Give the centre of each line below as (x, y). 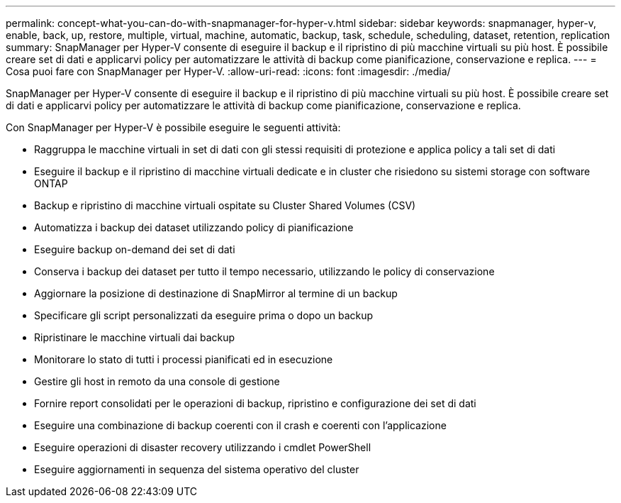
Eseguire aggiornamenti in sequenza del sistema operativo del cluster (197, 469)
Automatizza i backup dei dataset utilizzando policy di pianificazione (194, 227)
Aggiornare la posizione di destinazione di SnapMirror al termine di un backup (216, 293)
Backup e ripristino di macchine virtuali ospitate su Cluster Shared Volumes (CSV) (225, 205)
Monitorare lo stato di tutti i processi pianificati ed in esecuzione (184, 359)
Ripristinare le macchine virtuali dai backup (135, 337)
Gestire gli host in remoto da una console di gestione (157, 381)
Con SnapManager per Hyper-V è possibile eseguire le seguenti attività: (173, 127)
